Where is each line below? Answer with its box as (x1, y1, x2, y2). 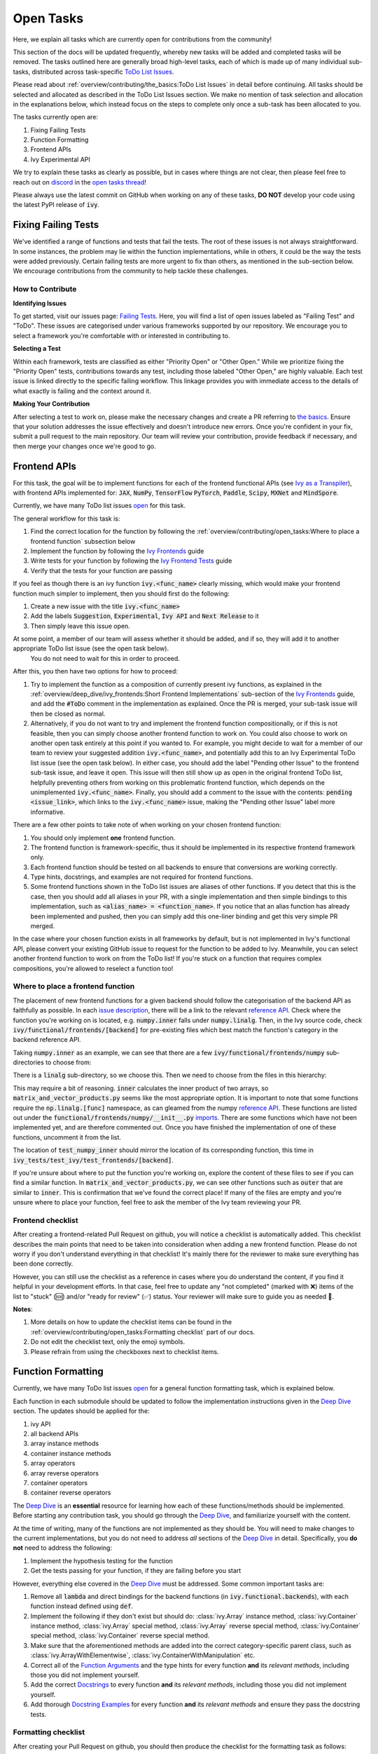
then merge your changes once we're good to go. (13, 442, 157, 450)
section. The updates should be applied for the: (13, 1407, 150, 1415)
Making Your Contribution (13, 400, 90, 408)
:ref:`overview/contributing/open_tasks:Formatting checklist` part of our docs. (30, 1327, 255, 1336)
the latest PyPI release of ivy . (13, 201, 100, 209)
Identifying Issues (13, 299, 66, 307)
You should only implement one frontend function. (30, 834, 176, 842)
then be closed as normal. (30, 709, 106, 718)
